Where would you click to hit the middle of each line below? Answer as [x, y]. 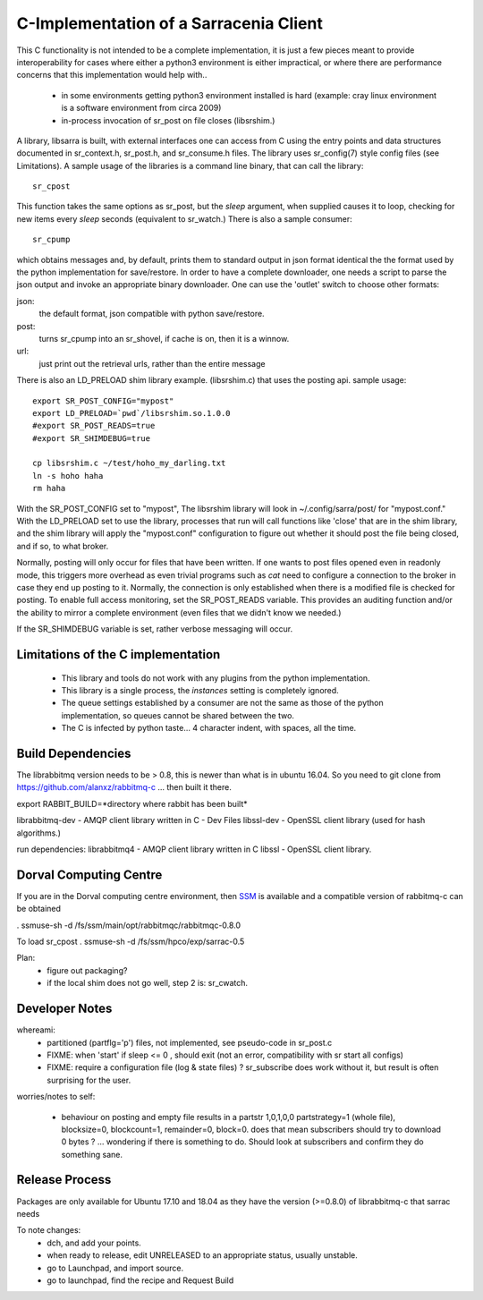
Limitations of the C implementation [119, 654]
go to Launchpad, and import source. [115, 1268]
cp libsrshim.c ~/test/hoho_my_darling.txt [129, 463]
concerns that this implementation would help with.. [112, 75]
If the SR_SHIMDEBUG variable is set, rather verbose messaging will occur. [155, 629]
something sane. [92, 1154]
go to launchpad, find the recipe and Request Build [140, 1280]
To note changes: [49, 1230]
